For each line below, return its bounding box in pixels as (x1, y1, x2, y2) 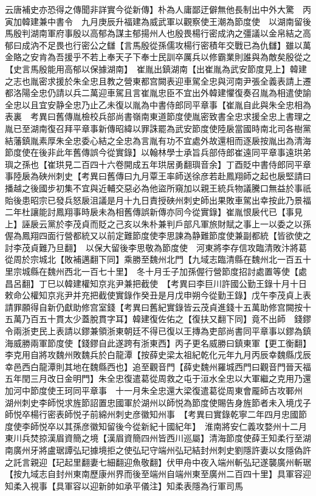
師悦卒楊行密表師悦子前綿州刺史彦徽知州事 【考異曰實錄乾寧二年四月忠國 (5, 408, 298, 421)
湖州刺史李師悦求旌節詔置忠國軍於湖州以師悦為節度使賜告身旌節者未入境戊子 (5, 396, 311, 408)
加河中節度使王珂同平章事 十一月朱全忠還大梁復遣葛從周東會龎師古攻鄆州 (5, 384, 303, 396)
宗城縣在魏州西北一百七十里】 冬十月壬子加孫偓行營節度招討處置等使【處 (13, 265, 307, 278)
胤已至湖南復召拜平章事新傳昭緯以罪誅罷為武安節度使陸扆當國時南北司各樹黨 (5, 122, 311, 134)
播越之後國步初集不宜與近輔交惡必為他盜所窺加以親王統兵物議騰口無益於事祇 (5, 181, 311, 194)
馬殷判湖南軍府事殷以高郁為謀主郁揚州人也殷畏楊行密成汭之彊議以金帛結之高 (5, 27, 311, 40)
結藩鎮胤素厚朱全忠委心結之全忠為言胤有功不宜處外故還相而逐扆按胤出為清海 (5, 134, 311, 146)
